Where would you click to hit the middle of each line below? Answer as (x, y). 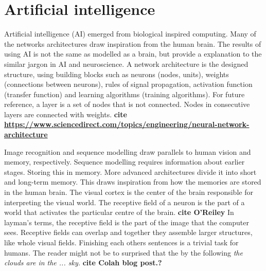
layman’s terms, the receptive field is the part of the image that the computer (127, 222)
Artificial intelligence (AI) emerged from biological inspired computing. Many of (130, 34)
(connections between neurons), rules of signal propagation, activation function (128, 84)
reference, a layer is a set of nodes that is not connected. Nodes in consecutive (127, 104)
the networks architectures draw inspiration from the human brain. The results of (133, 43)
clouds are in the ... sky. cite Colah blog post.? (83, 263)
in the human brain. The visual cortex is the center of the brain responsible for (129, 192)
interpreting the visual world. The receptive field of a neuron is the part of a (125, 202)
